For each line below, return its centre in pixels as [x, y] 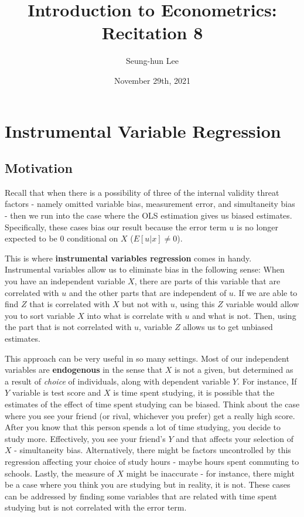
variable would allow [262, 304]
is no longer [257, 227]
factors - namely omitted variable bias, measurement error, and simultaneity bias [150, 204]
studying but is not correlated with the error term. [96, 507]
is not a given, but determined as [234, 370]
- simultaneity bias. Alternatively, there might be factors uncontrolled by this [153, 450]
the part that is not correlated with [68, 327]
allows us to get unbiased [228, 327]
